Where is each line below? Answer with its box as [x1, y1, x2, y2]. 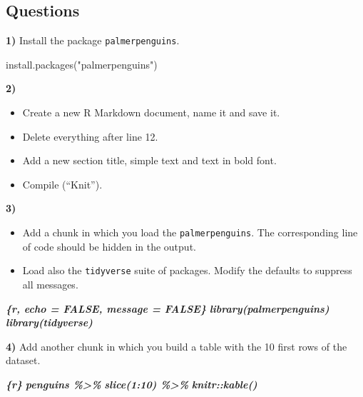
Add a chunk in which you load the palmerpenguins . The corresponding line [22, 225, 358, 240]
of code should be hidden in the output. [22, 238, 196, 253]
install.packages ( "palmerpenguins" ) [6, 56, 158, 71]
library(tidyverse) [6, 315, 93, 330]
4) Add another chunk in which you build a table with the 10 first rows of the [6, 338, 347, 353]
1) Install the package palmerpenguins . [6, 33, 180, 48]
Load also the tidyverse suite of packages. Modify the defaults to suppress [22, 263, 352, 278]
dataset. [6, 353, 41, 368]
